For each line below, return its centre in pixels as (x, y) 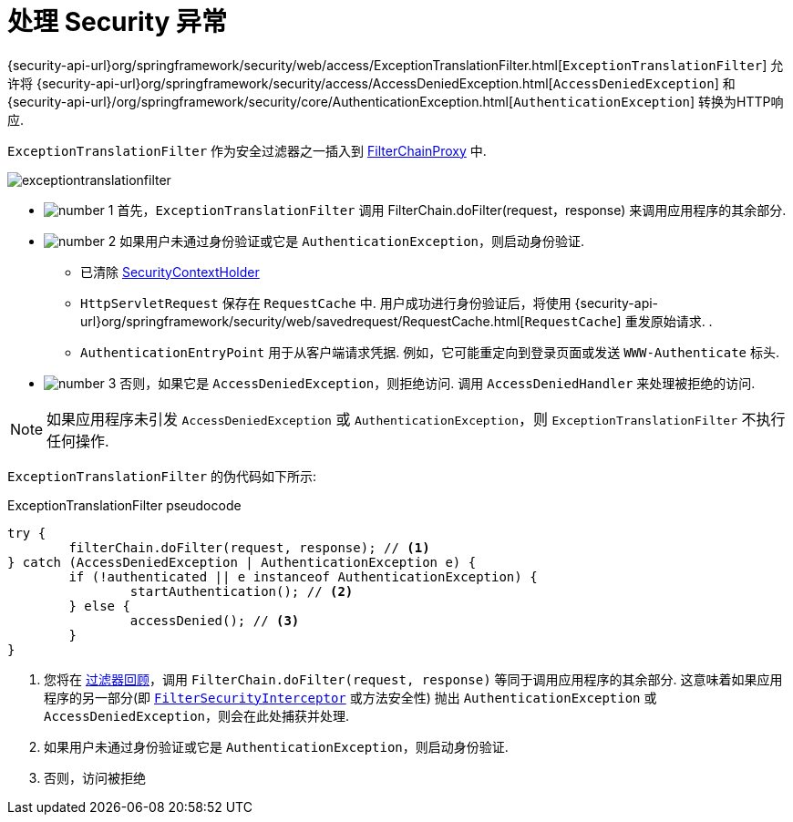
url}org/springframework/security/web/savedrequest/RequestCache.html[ (303, 321)
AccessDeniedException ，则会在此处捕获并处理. (197, 715)
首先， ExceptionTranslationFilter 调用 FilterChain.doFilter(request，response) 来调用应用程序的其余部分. (452, 210)
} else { (99, 606)
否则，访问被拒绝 (95, 777)
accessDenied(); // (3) (215, 620)
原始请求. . (681, 321)
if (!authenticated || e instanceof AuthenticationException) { (303, 576)
